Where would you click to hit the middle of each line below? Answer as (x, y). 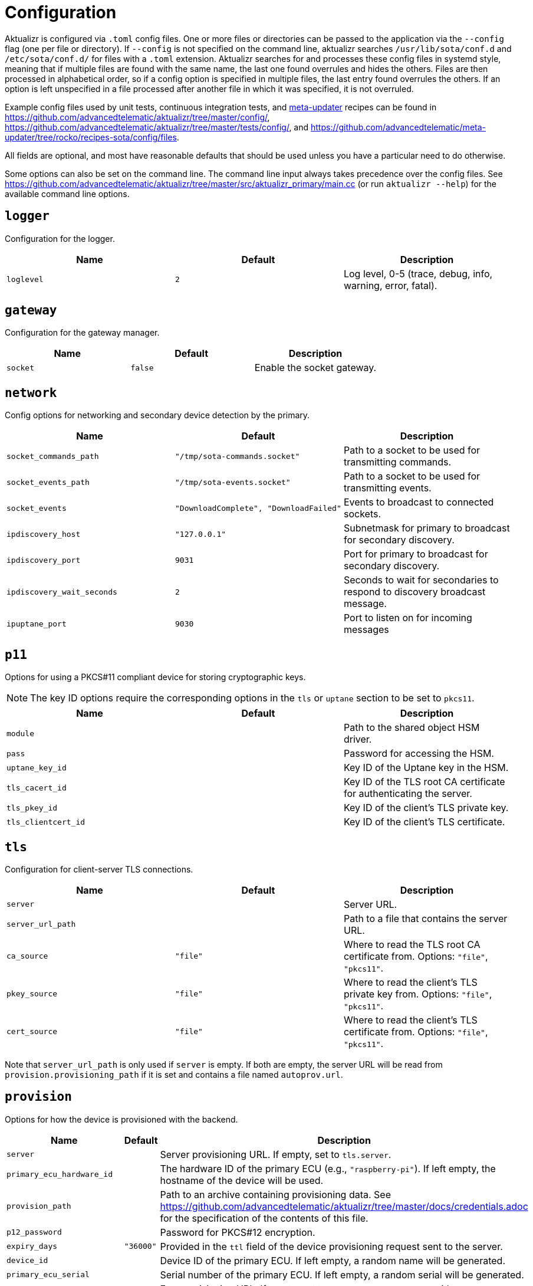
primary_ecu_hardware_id (60, 1175)
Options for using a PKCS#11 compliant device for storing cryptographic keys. (155, 677)
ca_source (27, 956)
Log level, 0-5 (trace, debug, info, (418, 273)
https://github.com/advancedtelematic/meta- (398, 127)
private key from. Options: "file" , (418, 994)
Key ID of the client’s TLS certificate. (424, 822)
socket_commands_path (53, 456)
